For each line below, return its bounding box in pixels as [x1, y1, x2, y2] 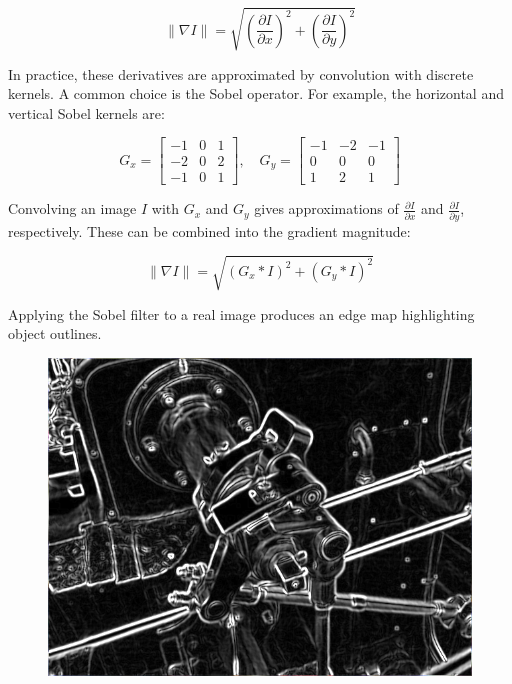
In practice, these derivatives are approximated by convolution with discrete [8, 63, 474, 84]
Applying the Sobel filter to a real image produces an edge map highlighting [8, 303, 475, 324]
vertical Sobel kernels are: [8, 102, 165, 123]
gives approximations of [254, 198, 399, 219]
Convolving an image [8, 198, 137, 219]
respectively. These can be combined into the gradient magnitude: [8, 220, 411, 241]
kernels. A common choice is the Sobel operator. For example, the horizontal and [8, 83, 504, 104]
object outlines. [8, 323, 102, 344]
